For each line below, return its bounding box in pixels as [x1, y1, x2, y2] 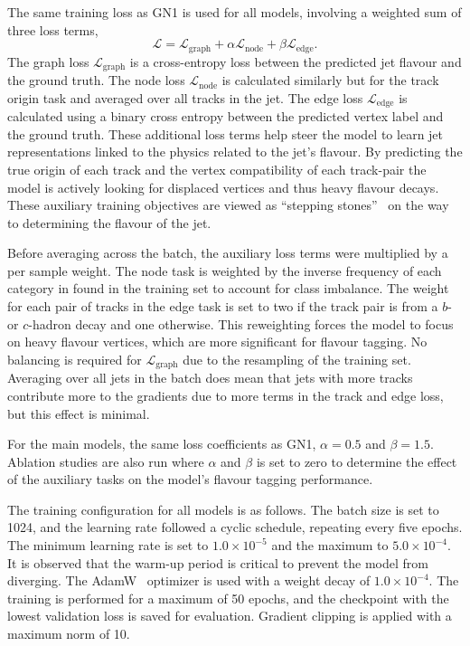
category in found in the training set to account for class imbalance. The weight [7, 279, 449, 298]
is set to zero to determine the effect [256, 451, 457, 470]
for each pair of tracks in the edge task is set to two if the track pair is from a [7, 297, 438, 316]
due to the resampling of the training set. [183, 349, 411, 368]
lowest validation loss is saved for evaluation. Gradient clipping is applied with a [7, 606, 452, 625]
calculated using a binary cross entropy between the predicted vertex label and [7, 107, 444, 126]
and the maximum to [271, 536, 389, 555]
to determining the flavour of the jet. [7, 213, 211, 232]
